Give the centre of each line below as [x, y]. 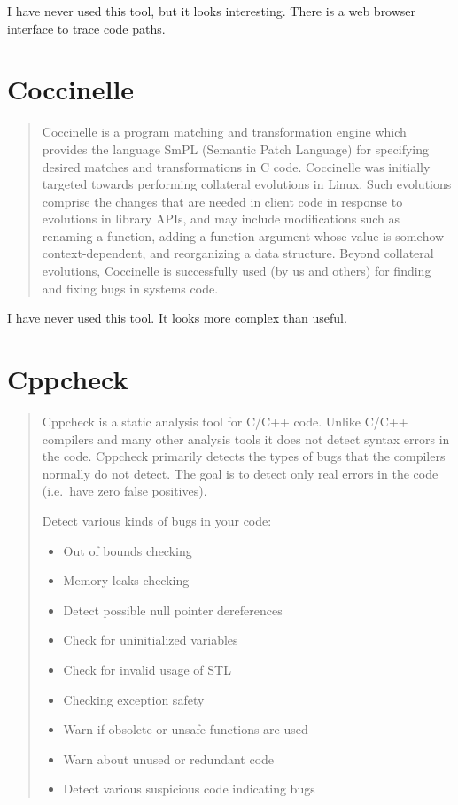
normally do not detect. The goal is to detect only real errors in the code [240, 473]
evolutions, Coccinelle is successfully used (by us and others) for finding [237, 271]
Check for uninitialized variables [151, 640]
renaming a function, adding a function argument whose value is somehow [243, 235]
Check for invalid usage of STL [147, 669]
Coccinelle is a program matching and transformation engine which [224, 132]
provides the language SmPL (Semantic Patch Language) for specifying [235, 148]
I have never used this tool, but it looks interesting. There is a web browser [212, 11]
